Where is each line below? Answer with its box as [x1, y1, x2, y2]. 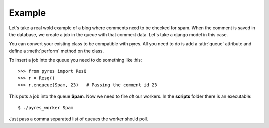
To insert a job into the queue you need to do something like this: [9, 57, 142, 63]
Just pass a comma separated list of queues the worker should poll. [9, 116, 149, 122]
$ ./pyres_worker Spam [18, 105, 74, 111]
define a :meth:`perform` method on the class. [9, 48, 104, 54]
